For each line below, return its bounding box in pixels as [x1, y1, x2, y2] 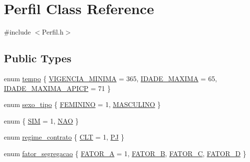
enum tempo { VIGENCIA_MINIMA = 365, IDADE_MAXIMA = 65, [4, 73, 217, 83]
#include [4, 27, 31, 37]
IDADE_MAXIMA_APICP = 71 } [4, 83, 111, 93]
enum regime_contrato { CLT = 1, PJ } [4, 132, 125, 142]
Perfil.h [42, 27, 64, 37]
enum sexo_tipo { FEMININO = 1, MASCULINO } [4, 99, 161, 109]
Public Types [4, 51, 72, 66]
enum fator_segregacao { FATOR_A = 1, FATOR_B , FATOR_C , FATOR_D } [4, 148, 247, 158]
